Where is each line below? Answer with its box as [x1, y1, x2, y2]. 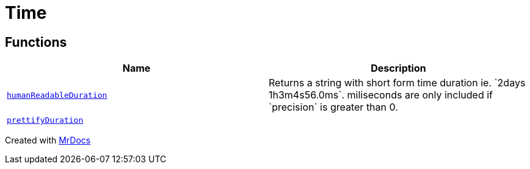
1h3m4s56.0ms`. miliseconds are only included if [269, 89, 493, 102]
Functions [5, 34, 67, 50]
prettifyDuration [7, 116, 84, 125]
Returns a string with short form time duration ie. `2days [269, 77, 526, 89]
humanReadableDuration [7, 90, 107, 100]
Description [371, 62, 426, 75]
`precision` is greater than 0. [269, 101, 398, 114]
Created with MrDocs [5, 135, 91, 146]
